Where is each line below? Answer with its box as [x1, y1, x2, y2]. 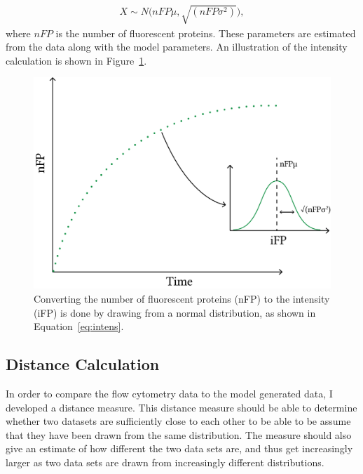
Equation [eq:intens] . [34, 319, 124, 334]
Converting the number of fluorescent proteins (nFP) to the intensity [34, 291, 330, 305]
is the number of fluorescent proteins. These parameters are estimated [55, 25, 356, 40]
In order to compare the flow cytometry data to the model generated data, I [6, 386, 333, 400]
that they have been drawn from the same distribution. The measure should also [6, 427, 352, 442]
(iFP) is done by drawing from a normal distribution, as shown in [34, 305, 316, 320]
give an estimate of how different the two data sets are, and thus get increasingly [6, 441, 353, 456]
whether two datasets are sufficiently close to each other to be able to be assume [6, 414, 351, 428]
